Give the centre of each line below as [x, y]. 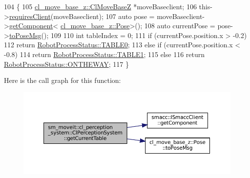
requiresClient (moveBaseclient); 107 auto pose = [82, 16]
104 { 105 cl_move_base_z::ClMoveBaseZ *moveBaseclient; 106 [100, 6]
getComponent [31, 26]
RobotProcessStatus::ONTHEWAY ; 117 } [66, 64]
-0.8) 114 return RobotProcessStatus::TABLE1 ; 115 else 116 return [104, 54]
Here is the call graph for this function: [62, 80]
